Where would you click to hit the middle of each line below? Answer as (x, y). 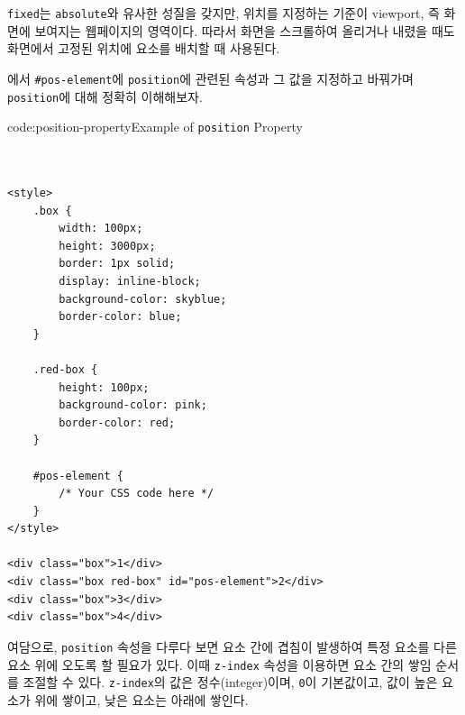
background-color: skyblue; (143, 299)
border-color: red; (117, 422)
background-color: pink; (133, 405)
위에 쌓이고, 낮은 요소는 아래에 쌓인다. (141, 699)
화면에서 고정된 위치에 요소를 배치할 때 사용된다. (144, 48)
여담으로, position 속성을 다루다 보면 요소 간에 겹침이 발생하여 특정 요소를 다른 (232, 646)
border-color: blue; (120, 317)
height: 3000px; (107, 246)
